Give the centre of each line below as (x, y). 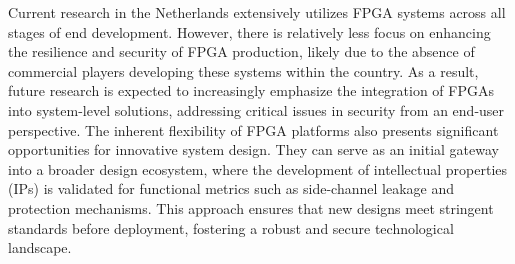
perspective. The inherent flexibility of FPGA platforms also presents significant (253, 129)
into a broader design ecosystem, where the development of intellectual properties (258, 168)
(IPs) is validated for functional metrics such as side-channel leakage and (231, 188)
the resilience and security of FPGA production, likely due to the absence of (241, 51)
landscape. (40, 247)
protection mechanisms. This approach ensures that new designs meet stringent (251, 207)
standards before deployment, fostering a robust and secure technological (231, 227)
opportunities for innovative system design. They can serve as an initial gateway (253, 149)
